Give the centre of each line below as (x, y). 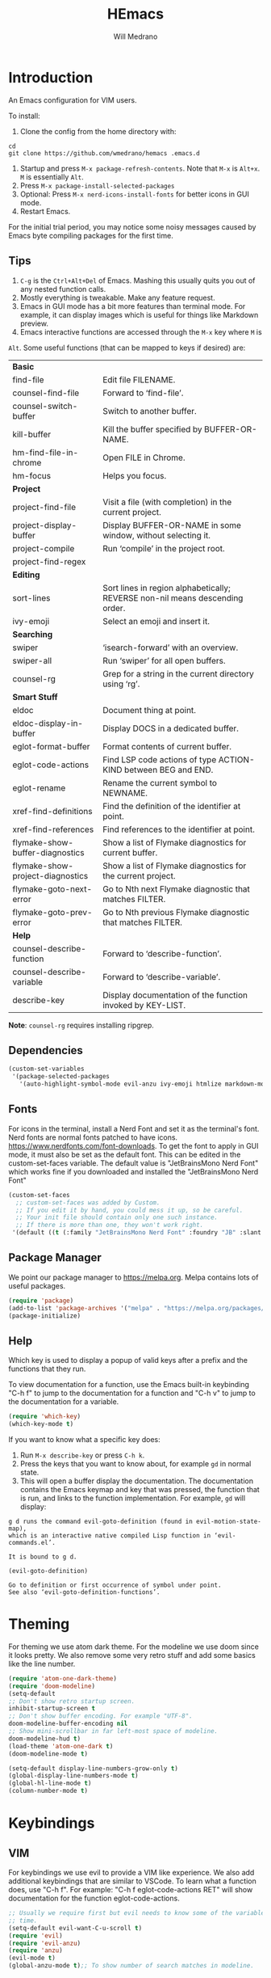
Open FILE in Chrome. (144, 458)
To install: (24, 116)
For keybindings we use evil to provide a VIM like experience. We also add (131, 1873)
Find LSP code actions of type (159, 759)
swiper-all (32, 660)
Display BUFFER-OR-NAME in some (172, 525)
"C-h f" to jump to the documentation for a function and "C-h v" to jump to (132, 1393)
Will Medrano (135, 36)
